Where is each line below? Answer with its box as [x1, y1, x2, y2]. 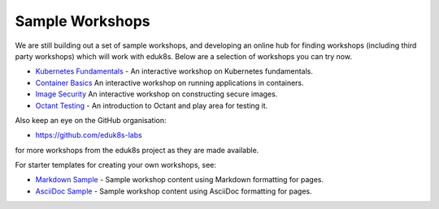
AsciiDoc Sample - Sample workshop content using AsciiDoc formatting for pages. [35, 186, 312, 196]
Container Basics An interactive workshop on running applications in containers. [35, 78, 304, 87]
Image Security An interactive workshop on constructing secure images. [35, 89, 278, 99]
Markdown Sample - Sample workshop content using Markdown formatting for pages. [35, 175, 324, 185]
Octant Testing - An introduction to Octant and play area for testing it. [35, 100, 268, 110]
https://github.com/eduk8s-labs [35, 130, 142, 140]
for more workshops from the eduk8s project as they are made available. [15, 145, 259, 155]
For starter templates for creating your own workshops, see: [15, 160, 217, 170]
